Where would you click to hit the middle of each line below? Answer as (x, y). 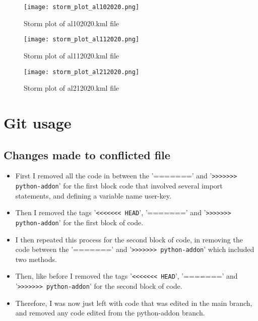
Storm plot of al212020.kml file (72, 88)
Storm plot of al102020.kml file (72, 23)
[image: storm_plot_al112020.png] (82, 40)
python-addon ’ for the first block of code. (79, 222)
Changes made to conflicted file (87, 154)
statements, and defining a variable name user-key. (93, 195)
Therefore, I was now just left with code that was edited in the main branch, (134, 303)
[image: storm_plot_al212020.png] (82, 72)
